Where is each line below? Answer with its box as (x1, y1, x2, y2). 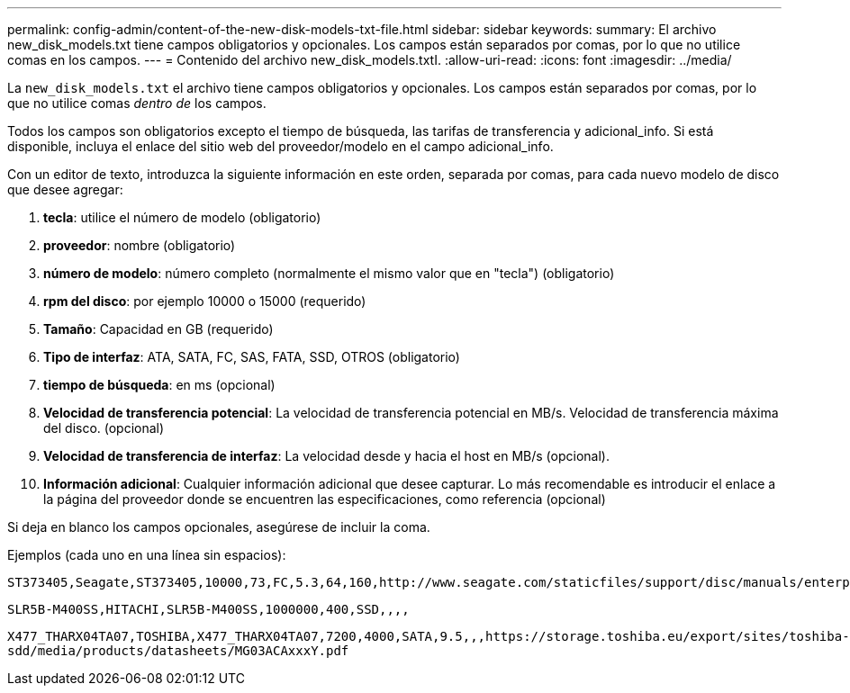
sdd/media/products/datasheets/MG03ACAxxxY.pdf (7, 643, 349, 658)
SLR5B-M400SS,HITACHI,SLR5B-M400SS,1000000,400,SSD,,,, (7, 602, 410, 616)
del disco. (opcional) (43, 420, 165, 436)
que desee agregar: (7, 182, 123, 197)
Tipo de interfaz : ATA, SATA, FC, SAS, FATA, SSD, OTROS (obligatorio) (43, 349, 460, 364)
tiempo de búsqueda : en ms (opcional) (43, 377, 276, 392)
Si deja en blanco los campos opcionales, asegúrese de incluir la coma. (7, 519, 430, 535)
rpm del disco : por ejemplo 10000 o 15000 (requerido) (43, 293, 366, 309)
